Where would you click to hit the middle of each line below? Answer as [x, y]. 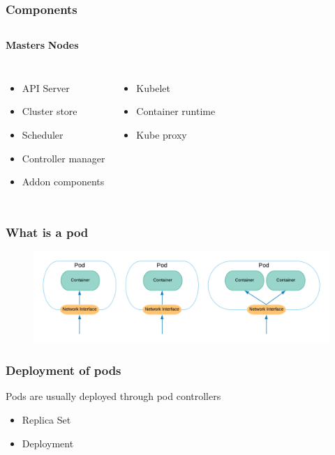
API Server [46, 87]
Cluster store [50, 111]
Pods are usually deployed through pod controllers [113, 396]
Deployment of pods [64, 370]
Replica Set [46, 420]
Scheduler [43, 134]
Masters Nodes [42, 45]
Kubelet [153, 87]
